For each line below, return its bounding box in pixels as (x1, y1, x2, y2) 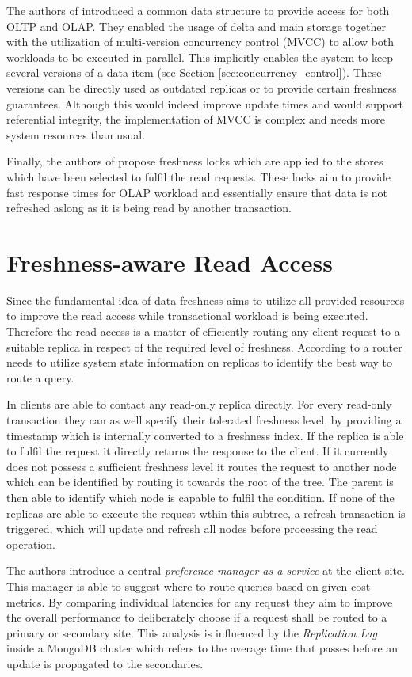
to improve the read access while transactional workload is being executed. (6, 307, 368, 324)
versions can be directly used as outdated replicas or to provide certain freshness (6, 79, 397, 96)
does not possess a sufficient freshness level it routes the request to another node (6, 458, 397, 474)
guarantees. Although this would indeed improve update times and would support (6, 95, 403, 112)
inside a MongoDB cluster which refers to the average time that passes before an (6, 640, 399, 656)
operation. (6, 535, 55, 552)
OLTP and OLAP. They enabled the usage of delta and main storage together (6, 17, 386, 34)
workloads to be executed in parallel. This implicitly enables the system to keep (6, 48, 394, 65)
